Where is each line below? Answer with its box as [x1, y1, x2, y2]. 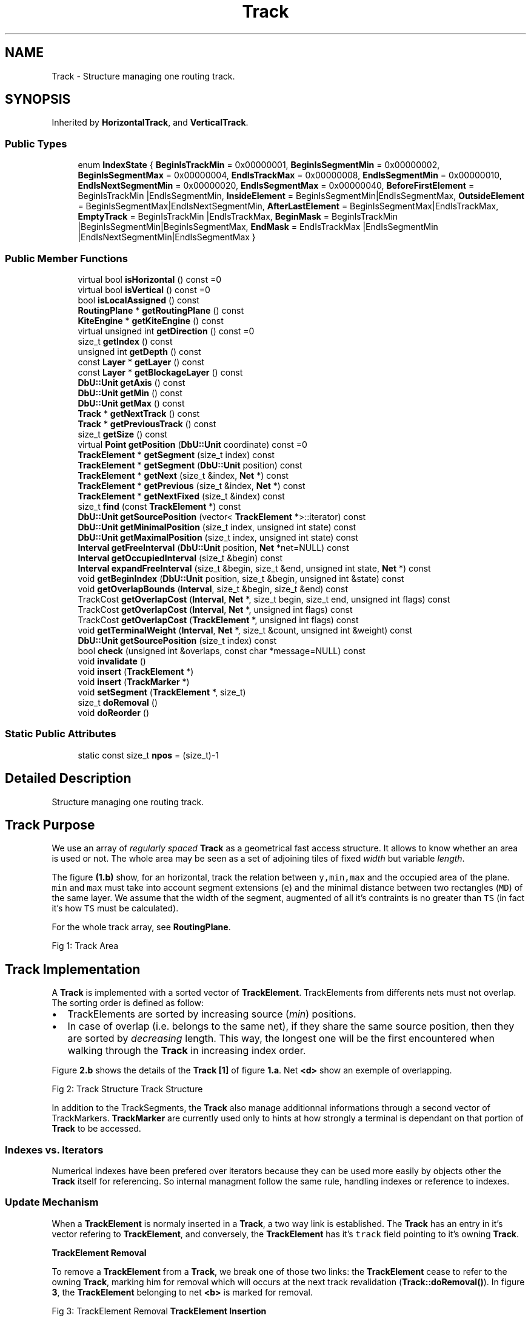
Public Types [5, 137, 67, 150]
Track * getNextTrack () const [78, 408, 200, 419]
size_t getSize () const [78, 428, 167, 439]
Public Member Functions [5, 252, 128, 265]
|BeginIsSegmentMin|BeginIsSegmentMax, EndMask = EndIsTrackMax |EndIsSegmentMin [78, 221, 438, 232]
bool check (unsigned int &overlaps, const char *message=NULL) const [78, 645, 366, 656]
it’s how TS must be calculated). [52, 903, 179, 914]
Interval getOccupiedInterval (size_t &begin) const [78, 552, 283, 563]
